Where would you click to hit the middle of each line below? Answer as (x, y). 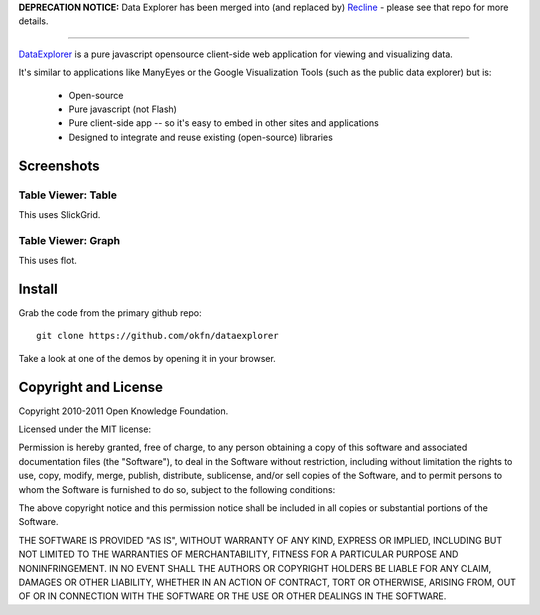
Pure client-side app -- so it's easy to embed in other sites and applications (223, 123)
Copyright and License (91, 386)
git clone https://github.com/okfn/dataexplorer (157, 336)
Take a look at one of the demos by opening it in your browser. (147, 358)
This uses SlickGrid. (59, 214)
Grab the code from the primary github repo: (110, 312)
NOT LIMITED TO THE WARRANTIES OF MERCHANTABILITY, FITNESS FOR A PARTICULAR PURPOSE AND (238, 554)
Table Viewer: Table (67, 195)
